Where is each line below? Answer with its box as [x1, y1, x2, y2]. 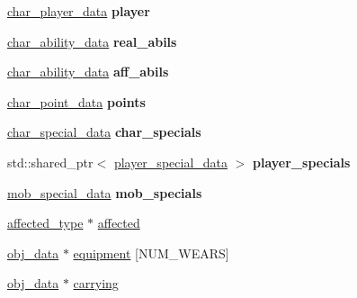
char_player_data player [7, 2, 150, 20]
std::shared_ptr [7, 152, 94, 171]
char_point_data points [7, 92, 146, 111]
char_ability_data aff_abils [7, 62, 169, 81]
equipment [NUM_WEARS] [73, 243, 229, 262]
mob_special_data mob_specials [7, 183, 202, 202]
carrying [73, 274, 119, 293]
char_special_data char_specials [7, 122, 201, 141]
